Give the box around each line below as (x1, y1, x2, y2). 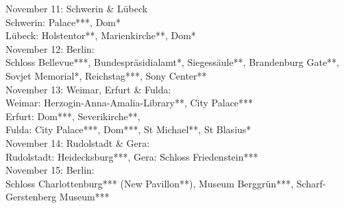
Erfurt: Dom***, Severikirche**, (5, 108, 140, 123)
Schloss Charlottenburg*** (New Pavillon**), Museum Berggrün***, (5, 176, 294, 190)
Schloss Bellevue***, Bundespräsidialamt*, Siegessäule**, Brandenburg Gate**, (5, 55, 339, 69)
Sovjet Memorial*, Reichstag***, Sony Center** (5, 68, 207, 82)
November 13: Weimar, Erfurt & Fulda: (5, 82, 171, 96)
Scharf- (296, 176, 326, 190)
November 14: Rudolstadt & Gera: (5, 135, 150, 150)
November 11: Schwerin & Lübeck (5, 1, 148, 15)
